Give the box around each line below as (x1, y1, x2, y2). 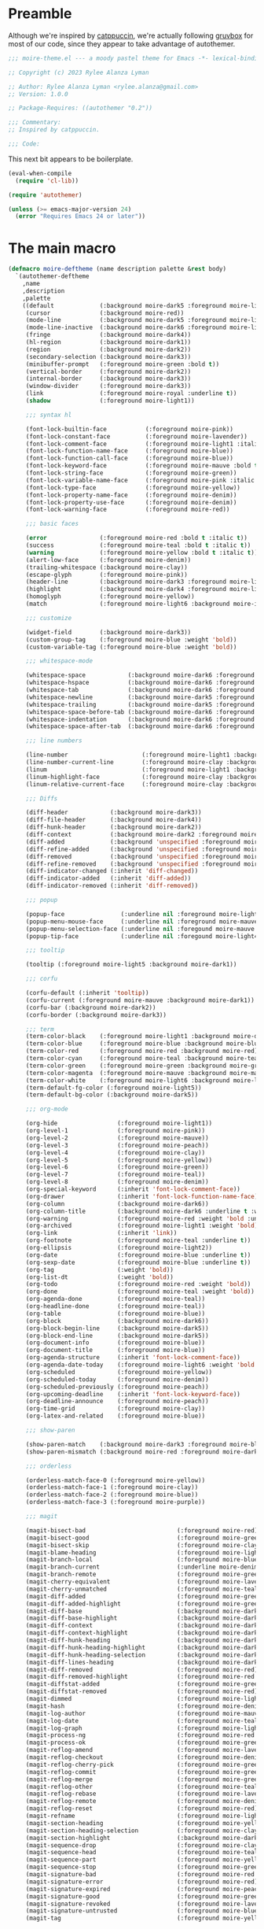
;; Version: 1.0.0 (8, 90, 68, 98)
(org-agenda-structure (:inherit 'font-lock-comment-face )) (25, 1354, 241, 1362)
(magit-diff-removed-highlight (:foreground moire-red (25, 1673, 255, 1681)
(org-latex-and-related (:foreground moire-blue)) (25, 1412, 206, 1421)
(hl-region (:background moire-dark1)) (25, 338, 192, 346)
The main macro (8, 239, 116, 257)
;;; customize (25, 614, 72, 622)
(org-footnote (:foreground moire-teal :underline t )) (25, 1236, 251, 1244)
